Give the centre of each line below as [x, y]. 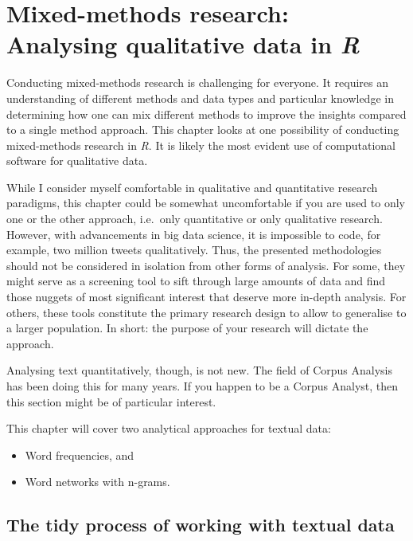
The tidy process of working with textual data [201, 525]
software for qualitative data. [77, 161]
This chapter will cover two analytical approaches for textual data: [169, 428]
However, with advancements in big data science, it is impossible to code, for [194, 234]
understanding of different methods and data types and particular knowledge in [200, 98]
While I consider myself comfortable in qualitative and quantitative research [192, 187]
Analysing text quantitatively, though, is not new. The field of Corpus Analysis [200, 370]
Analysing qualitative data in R [183, 45]
